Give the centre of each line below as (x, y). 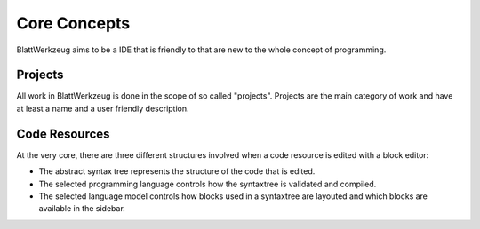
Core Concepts (73, 23)
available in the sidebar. (82, 209)
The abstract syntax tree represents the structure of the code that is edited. (177, 171)
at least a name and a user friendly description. (103, 108)
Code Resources (63, 134)
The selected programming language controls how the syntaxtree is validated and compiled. (208, 184)
